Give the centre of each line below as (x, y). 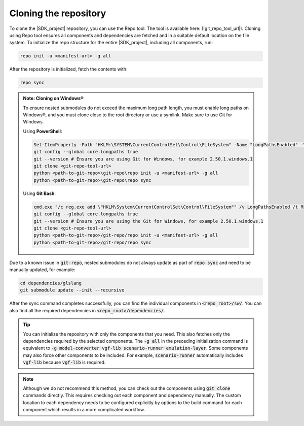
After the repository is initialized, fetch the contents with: (68, 69)
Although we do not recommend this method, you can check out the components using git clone (127, 388)
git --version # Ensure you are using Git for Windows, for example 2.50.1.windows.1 (143, 159)
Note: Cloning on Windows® (53, 99)
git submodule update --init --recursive (72, 290)
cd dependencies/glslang (51, 283)
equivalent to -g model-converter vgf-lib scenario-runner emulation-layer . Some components (136, 348)
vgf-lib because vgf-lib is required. (64, 363)
